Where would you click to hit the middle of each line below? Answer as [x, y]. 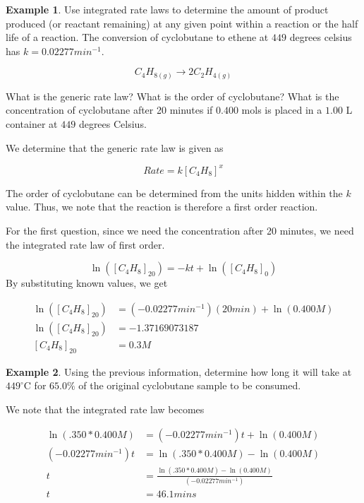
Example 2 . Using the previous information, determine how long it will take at [179, 371]
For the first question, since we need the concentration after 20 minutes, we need [180, 230]
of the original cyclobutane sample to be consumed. [190, 385]
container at [32, 124]
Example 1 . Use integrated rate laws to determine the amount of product [167, 9]
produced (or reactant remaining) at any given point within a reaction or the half [182, 23]
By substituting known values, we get [87, 283]
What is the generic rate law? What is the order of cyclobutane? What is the [172, 96]
